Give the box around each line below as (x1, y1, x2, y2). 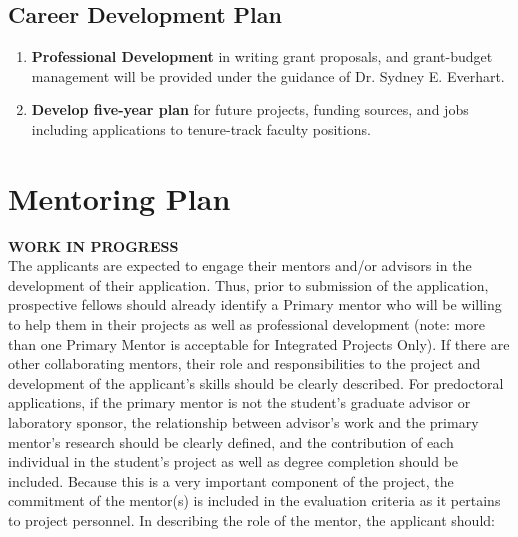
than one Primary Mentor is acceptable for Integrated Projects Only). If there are (8, 333, 510, 354)
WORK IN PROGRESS (8, 235, 179, 256)
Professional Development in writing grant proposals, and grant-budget (31, 46, 493, 67)
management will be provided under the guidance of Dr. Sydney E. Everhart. (31, 65, 505, 86)
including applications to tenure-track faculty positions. (31, 118, 371, 139)
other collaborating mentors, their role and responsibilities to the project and (8, 353, 481, 374)
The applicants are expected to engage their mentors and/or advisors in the (8, 255, 472, 276)
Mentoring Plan (8, 177, 231, 218)
